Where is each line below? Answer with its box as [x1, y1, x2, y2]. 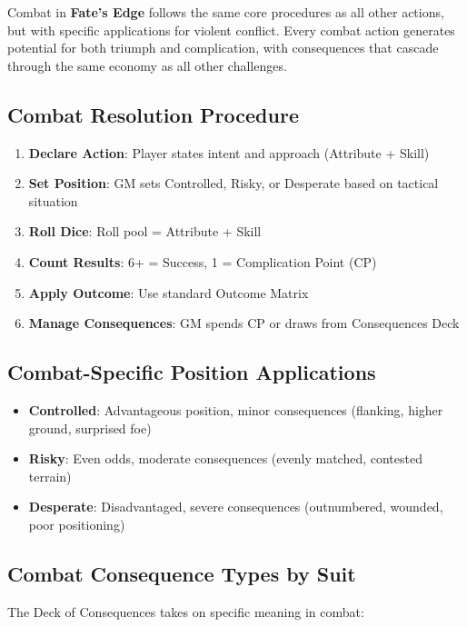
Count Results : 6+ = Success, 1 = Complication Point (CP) [28, 252, 377, 271]
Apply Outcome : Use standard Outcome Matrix [28, 283, 309, 302]
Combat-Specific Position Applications [7, 358, 376, 386]
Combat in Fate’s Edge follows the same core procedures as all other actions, [7, 3, 444, 21]
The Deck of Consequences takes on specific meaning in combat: [7, 602, 364, 621]
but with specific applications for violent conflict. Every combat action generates [7, 20, 455, 39]
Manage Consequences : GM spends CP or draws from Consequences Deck [28, 313, 460, 333]
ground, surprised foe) [28, 418, 152, 437]
